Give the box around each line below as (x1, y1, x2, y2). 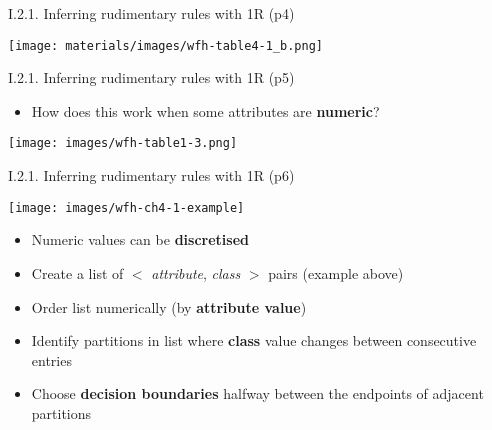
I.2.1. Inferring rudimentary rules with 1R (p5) (8, 67, 295, 88)
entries (31, 349, 72, 370)
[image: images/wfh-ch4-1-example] (8, 200, 245, 215)
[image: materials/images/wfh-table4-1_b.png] (8, 38, 323, 53)
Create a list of (31, 262, 124, 283)
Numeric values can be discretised (31, 229, 249, 250)
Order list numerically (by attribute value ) (31, 296, 307, 317)
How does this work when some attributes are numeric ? (31, 100, 380, 121)
